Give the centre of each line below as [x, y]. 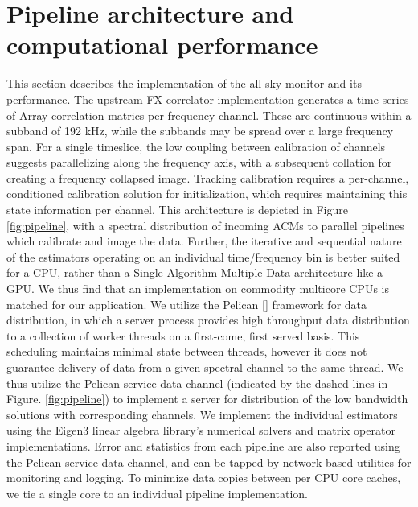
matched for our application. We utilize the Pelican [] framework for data [187, 304]
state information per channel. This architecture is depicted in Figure [177, 210]
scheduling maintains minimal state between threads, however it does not [187, 351]
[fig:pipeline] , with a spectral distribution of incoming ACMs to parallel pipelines [205, 225]
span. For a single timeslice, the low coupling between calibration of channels [196, 146]
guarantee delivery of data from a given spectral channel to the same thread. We [205, 367]
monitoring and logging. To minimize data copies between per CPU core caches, [204, 478]
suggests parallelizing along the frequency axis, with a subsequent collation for [199, 162]
